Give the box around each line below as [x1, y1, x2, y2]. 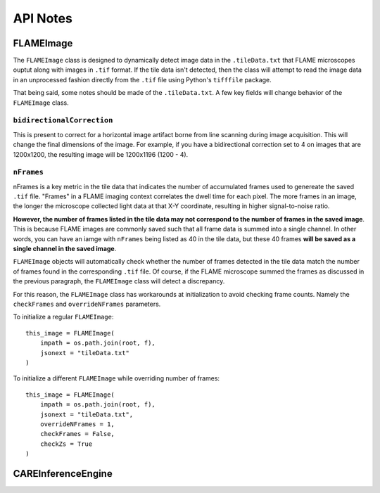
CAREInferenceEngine [13, 468, 113, 480]
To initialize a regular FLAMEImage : [13, 313, 114, 321]
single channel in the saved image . [13, 245, 117, 253]
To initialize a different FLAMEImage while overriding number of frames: [13, 374, 220, 383]
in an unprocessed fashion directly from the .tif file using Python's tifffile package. [13, 75, 272, 84]
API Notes [13, 11, 73, 26]
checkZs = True [39, 440, 93, 448]
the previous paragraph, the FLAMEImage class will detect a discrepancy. [13, 277, 225, 286]
